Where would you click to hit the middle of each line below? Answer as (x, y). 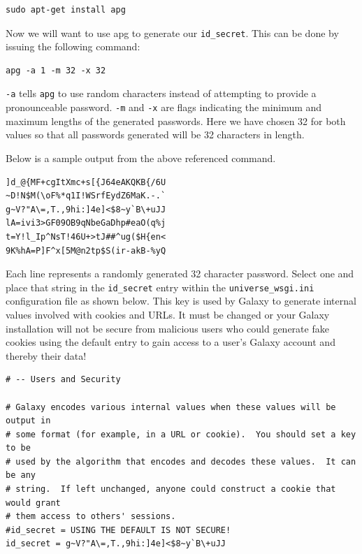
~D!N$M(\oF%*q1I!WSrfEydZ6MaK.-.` (86, 196)
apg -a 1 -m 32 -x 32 (56, 70)
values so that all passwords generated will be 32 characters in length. (155, 134)
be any (21, 475)
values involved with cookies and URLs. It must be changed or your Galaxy (168, 314)
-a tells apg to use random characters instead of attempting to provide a (161, 93)
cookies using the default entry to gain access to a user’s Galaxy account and (171, 342)
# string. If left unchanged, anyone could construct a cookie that (171, 489)
